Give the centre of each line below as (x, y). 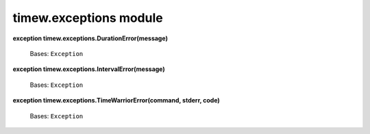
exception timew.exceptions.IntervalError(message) (89, 69)
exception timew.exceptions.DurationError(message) (90, 38)
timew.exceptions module (88, 18)
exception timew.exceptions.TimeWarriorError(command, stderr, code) (116, 100)
